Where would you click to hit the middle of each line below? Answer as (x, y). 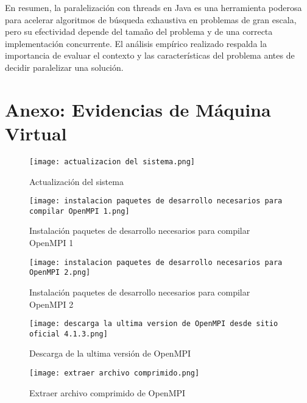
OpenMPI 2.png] (60, 273)
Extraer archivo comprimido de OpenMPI (108, 392)
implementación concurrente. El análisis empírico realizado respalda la (136, 43)
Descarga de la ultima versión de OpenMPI (110, 353)
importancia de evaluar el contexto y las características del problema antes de (150, 55)
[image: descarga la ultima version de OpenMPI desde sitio (154, 324)
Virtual (36, 133)
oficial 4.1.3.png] (69, 334)
